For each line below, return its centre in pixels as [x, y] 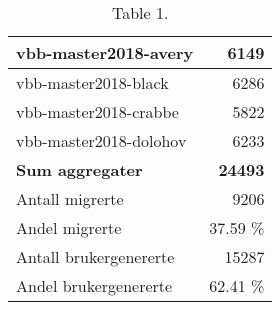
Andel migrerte [69, 227]
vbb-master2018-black [92, 82]
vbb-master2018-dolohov [101, 140]
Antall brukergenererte [95, 256]
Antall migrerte [70, 198]
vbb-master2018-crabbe [97, 111]
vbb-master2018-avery [105, 52]
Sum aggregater [79, 169]
